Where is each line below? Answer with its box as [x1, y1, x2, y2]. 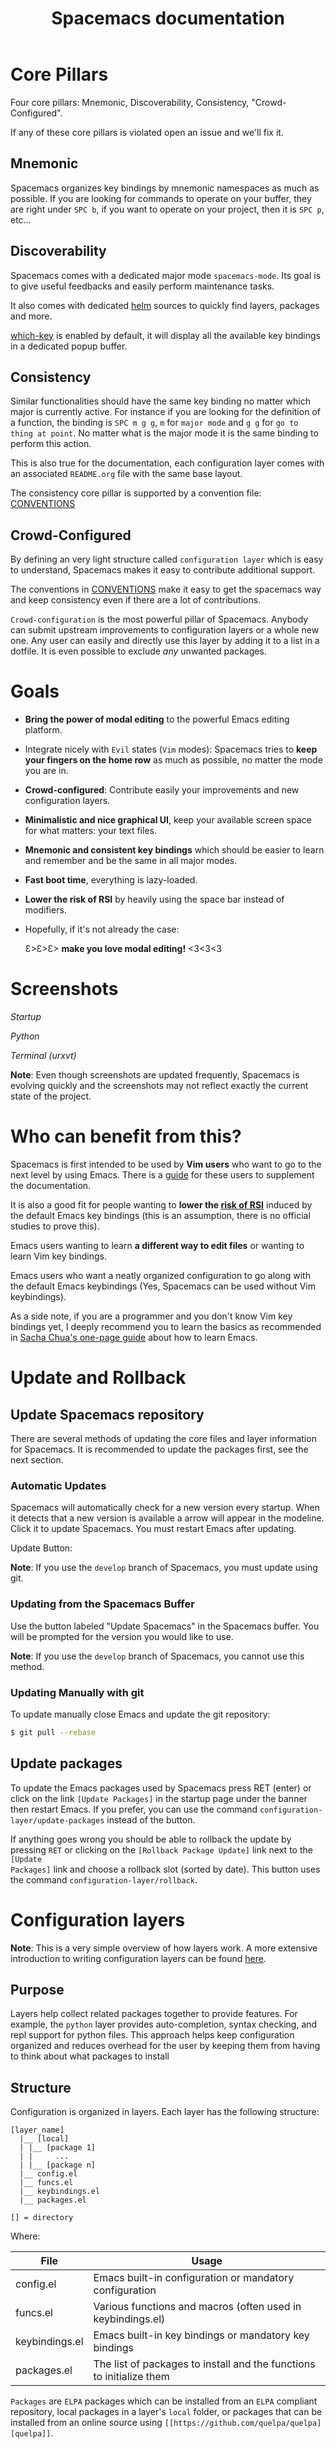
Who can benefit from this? [10, 1125, 242, 1148]
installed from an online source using [10, 2417, 163, 2429]
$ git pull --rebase [10, 1727, 97, 1737]
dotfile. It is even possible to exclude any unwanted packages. [10, 645, 267, 657]
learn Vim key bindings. [10, 1250, 108, 1262]
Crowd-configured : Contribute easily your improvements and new [24, 784, 300, 796]
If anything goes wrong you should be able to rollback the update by [10, 1833, 292, 1845]
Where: [10, 2230, 41, 2242]
